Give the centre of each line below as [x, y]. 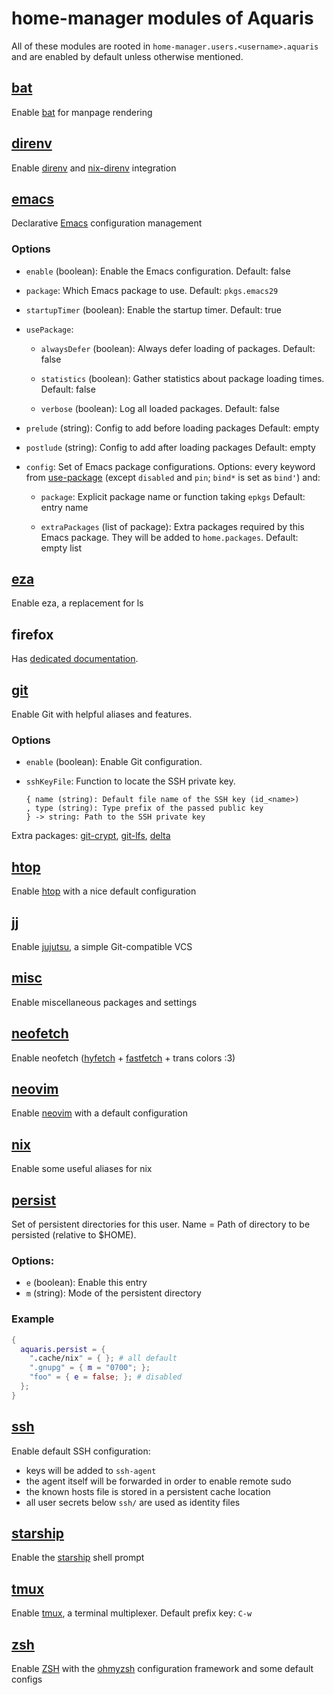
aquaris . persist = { [63, 1349]
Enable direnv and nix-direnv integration [94, 168]
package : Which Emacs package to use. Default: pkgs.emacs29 [152, 290]
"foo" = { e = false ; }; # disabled [106, 1377]
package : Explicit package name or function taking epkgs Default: [173, 496]
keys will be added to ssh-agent [91, 1470]
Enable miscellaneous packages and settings [104, 1002]
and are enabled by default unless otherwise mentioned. [127, 56]
